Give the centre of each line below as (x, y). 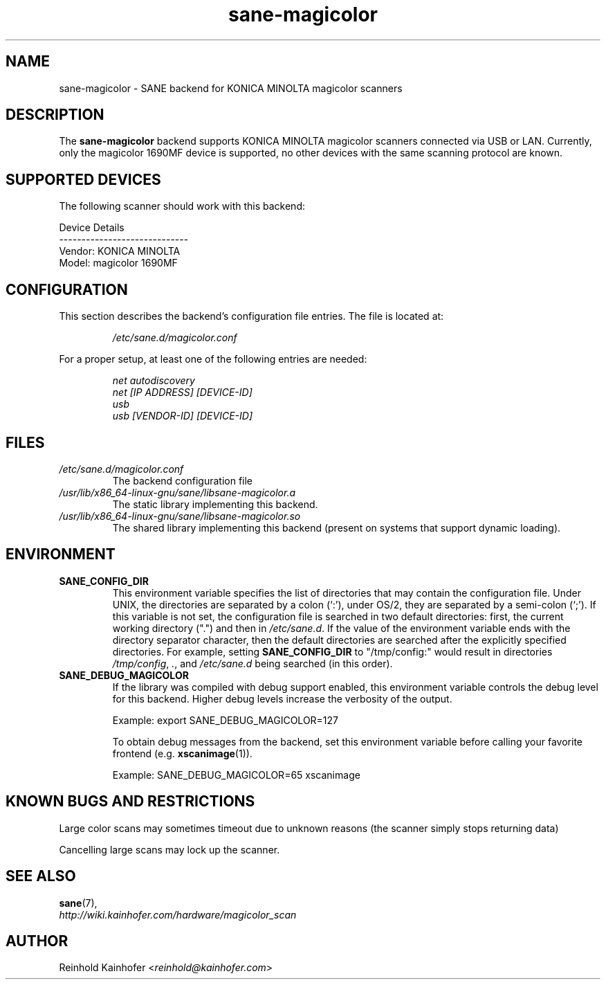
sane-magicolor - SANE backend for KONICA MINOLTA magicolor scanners (231, 88)
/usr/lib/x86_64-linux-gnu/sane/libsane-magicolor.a (177, 492)
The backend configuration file (183, 480)
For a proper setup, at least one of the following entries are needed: (213, 359)
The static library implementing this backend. (215, 504)
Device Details (92, 228)
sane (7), (78, 903)
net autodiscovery (154, 381)
